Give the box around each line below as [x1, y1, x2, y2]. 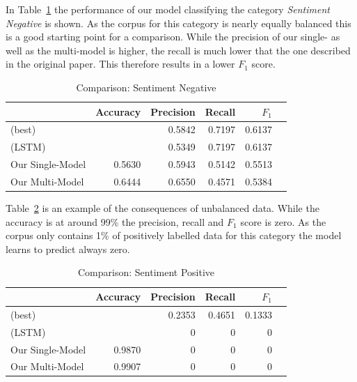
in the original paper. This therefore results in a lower [6, 56, 235, 71]
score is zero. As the [240, 214, 326, 229]
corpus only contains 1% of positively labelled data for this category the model [6, 228, 342, 243]
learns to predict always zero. [6, 241, 130, 256]
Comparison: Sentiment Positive [78, 265, 215, 280]
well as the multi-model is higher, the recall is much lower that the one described [6, 43, 351, 57]
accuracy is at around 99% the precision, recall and [6, 214, 224, 229]
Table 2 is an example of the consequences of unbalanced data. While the [6, 201, 319, 215]
